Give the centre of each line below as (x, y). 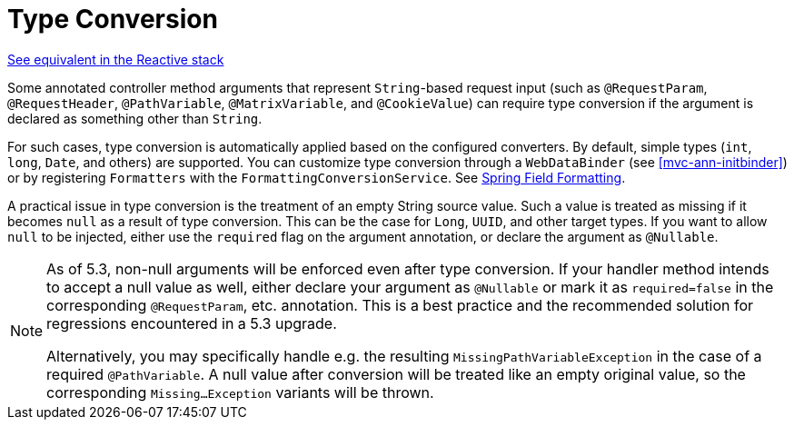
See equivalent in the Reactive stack (116, 59)
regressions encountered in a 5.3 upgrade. (192, 323)
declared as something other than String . (135, 118)
